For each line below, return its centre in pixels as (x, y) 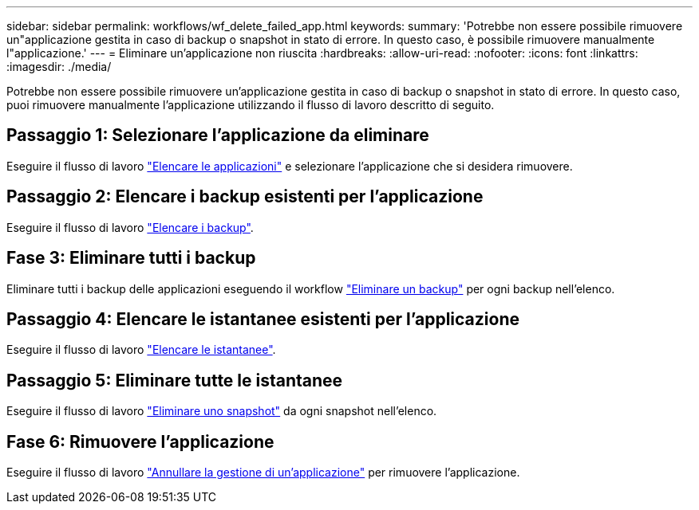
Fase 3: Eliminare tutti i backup (131, 258)
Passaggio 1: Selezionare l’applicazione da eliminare (218, 135)
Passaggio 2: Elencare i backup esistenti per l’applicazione (245, 197)
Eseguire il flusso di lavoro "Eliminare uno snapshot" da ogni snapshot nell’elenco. (222, 411)
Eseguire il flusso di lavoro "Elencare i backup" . (130, 227)
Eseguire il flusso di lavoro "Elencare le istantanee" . (141, 350)
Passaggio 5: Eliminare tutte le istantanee (175, 380)
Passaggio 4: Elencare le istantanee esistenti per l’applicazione (263, 319)
